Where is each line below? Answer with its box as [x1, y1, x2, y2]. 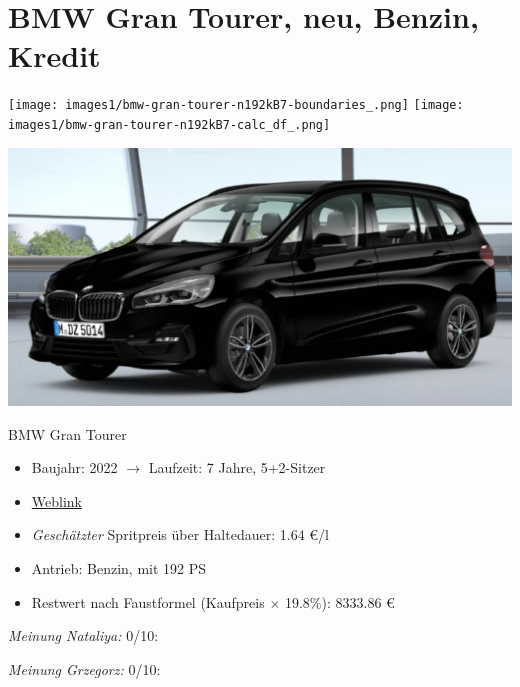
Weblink [31, 490, 82, 511]
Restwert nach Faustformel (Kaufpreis [31, 591, 265, 612]
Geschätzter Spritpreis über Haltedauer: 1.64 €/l [31, 524, 329, 545]
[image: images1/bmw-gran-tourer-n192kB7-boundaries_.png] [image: [8, 98, 464, 113]
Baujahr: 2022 [31, 457, 118, 478]
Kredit [8, 35, 101, 76]
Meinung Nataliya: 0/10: [8, 625, 159, 646]
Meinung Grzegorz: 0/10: [8, 658, 161, 679]
